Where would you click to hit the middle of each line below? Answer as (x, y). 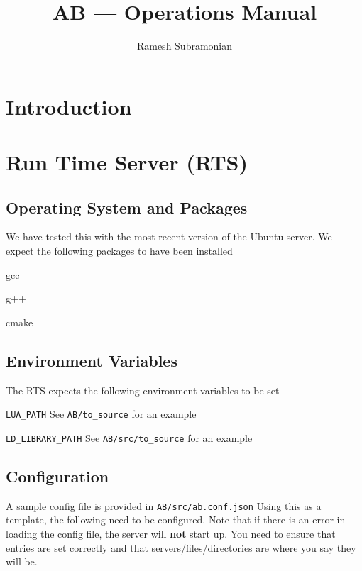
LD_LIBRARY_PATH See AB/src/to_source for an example (129, 437)
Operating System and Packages (127, 207)
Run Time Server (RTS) (127, 162)
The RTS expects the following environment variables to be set (143, 390)
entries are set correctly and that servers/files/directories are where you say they (181, 547)
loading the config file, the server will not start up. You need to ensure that (171, 534)
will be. (22, 561)
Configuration (57, 476)
